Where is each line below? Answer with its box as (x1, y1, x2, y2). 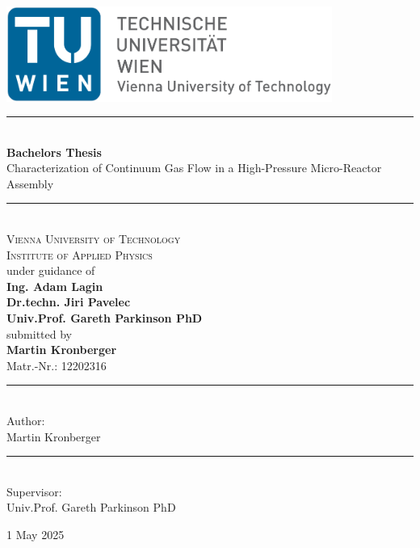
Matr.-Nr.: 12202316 (6, 356, 107, 373)
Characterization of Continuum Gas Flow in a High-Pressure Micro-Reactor (6, 159, 382, 176)
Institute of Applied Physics (6, 246, 153, 263)
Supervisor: (6, 483, 62, 500)
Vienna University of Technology (6, 230, 181, 247)
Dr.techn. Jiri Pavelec (6, 293, 131, 310)
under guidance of (6, 262, 95, 279)
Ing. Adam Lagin (6, 277, 103, 294)
